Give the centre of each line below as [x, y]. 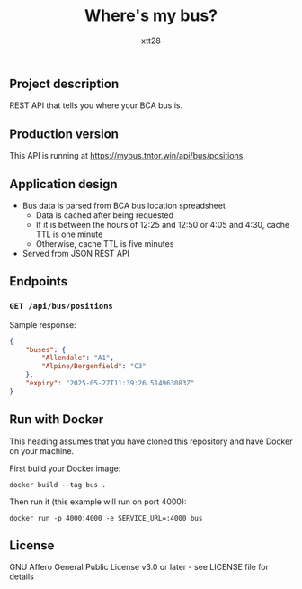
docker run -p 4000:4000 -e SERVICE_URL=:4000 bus [106, 518]
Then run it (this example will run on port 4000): [98, 502]
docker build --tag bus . [58, 485]
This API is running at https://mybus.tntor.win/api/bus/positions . [127, 156]
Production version [64, 134]
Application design [64, 184]
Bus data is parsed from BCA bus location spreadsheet [124, 205]
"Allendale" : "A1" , [78, 358]
